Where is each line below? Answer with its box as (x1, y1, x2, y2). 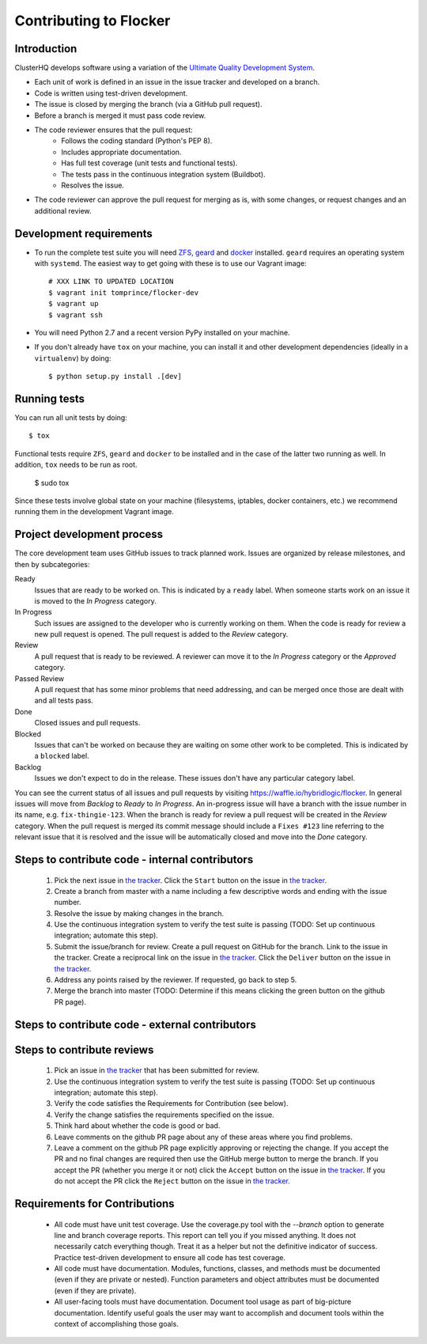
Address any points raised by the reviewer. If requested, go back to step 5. (54, 975, 297, 985)
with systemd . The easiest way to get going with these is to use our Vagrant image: (34, 259, 308, 268)
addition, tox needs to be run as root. (14, 460, 138, 470)
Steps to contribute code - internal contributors (14, 853, 254, 866)
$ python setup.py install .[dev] (48, 372, 182, 381)
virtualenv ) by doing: (34, 353, 111, 363)
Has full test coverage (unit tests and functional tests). (61, 158, 238, 168)
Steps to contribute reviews (14, 1043, 154, 1056)
